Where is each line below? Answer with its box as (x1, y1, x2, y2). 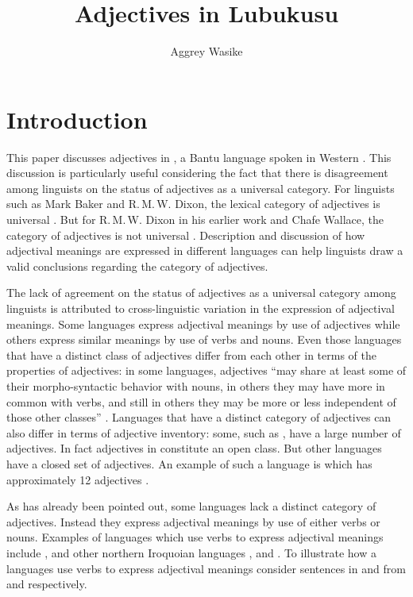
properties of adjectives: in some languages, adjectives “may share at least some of (6, 362, 407, 379)
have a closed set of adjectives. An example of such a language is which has (6, 455, 372, 472)
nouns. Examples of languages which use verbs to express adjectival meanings (6, 529, 384, 545)
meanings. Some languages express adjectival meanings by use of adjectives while (6, 315, 400, 332)
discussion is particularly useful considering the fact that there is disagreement (6, 164, 388, 181)
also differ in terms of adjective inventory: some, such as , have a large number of (6, 424, 401, 441)
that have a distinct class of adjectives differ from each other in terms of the (6, 346, 376, 363)
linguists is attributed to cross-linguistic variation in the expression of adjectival (6, 300, 395, 316)
